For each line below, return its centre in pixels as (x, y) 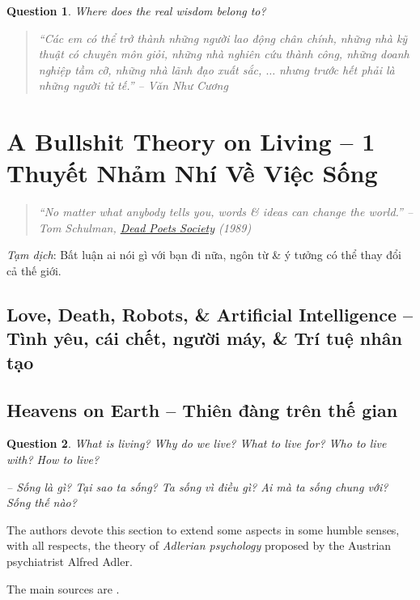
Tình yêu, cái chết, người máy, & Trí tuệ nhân (204, 338)
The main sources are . (63, 588)
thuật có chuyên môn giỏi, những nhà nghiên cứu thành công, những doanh (224, 54)
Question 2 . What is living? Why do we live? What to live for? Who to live (197, 443)
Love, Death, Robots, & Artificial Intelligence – (210, 315)
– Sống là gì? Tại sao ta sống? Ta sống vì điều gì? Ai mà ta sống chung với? (197, 486)
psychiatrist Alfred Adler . (70, 561)
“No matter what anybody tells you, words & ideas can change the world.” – (226, 212)
